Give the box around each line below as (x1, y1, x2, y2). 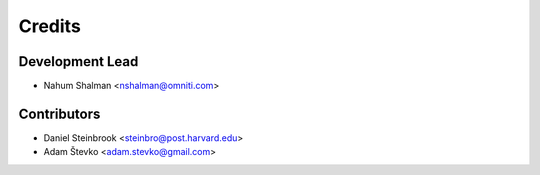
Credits (18, 15, 82, 37)
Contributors (18, 105, 101, 122)
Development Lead (18, 53, 139, 70)
